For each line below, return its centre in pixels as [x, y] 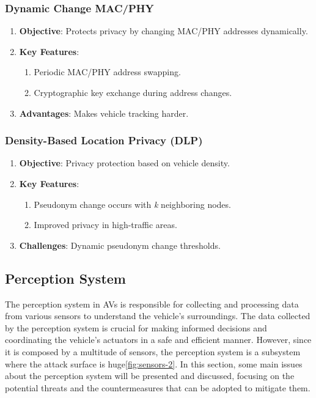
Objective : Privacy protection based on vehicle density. [124, 163]
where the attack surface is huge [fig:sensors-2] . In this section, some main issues [154, 363]
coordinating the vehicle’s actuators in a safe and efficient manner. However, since [158, 340]
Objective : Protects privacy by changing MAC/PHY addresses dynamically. [164, 31]
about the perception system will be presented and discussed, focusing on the [150, 376]
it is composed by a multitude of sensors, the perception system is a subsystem [153, 351]
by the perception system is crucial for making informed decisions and [136, 327]
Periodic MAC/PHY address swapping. [107, 72]
